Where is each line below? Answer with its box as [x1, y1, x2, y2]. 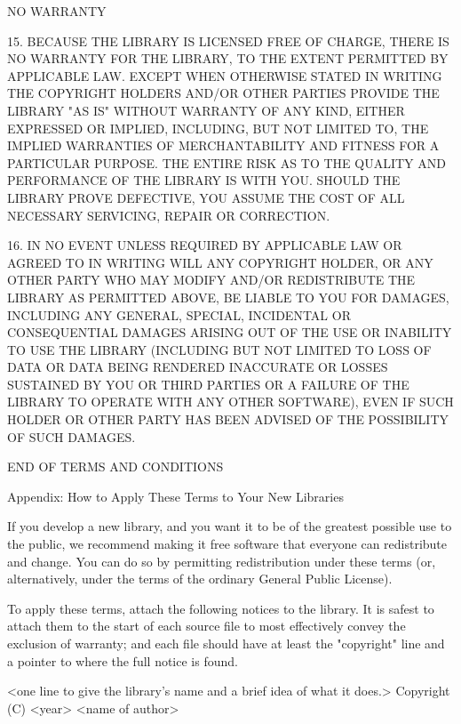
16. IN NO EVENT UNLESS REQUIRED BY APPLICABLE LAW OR [7, 236, 402, 254]
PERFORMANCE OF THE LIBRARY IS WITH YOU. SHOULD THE [7, 171, 401, 189]
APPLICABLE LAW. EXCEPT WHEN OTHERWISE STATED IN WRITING [7, 66, 442, 84]
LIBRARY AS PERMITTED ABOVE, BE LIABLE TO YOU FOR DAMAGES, [7, 287, 449, 306]
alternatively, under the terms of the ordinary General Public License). [7, 569, 393, 588]
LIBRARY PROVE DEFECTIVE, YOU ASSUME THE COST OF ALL [7, 188, 405, 206]
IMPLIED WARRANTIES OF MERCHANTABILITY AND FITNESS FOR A [7, 136, 440, 155]
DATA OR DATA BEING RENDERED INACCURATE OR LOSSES [7, 358, 388, 376]
